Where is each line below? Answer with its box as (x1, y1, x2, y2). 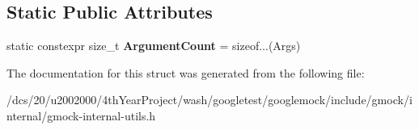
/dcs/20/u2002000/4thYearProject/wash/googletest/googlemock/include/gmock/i (6, 91, 413, 108)
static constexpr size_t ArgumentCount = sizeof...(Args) (6, 37, 301, 54)
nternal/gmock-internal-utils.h (6, 107, 156, 124)
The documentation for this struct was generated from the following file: (6, 64, 365, 81)
